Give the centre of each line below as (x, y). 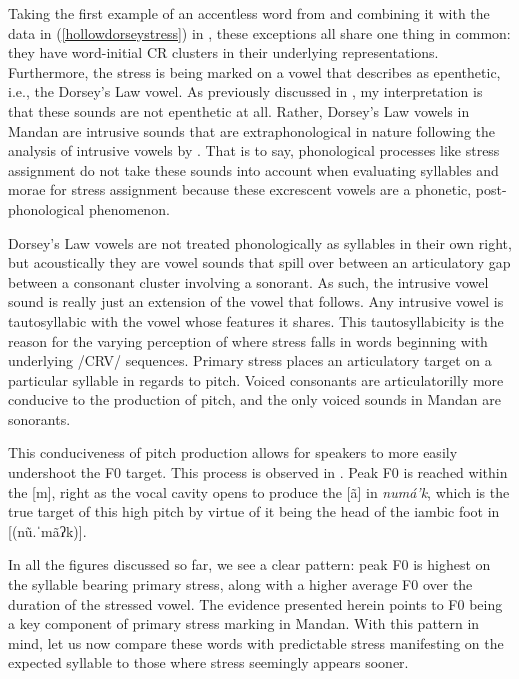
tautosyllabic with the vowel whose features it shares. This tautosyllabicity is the (256, 320)
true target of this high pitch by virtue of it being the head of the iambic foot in (254, 511)
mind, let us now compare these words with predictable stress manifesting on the (256, 642)
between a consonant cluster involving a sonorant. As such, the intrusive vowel (248, 281)
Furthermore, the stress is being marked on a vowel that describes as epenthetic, (254, 71)
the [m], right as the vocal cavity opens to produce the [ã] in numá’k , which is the (259, 491)
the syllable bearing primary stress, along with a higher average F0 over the (240, 584)
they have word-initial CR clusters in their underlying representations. (223, 52)
